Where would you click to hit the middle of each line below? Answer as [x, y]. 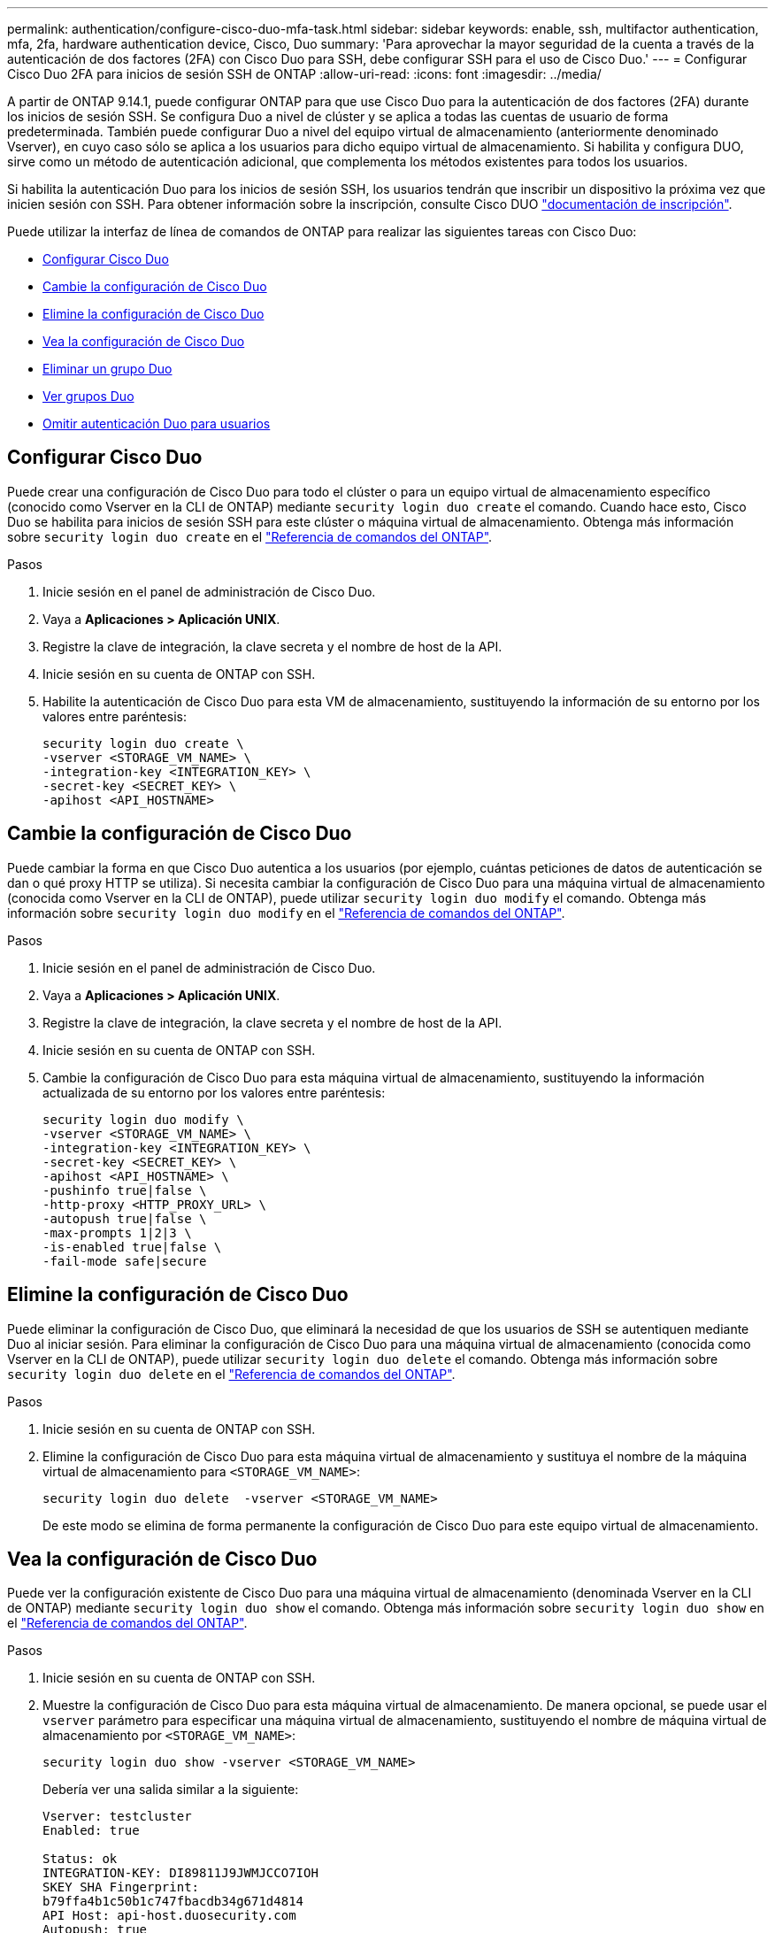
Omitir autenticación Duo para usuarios [157, 424]
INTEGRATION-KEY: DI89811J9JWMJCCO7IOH [180, 1873]
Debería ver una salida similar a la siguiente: [171, 1790]
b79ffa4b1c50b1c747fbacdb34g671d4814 [173, 1902]
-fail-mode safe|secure [125, 1261]
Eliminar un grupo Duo [107, 369]
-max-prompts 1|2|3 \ [117, 1232]
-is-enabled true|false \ [132, 1247]
